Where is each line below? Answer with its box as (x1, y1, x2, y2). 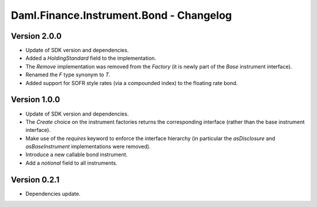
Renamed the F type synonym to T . (25, 71, 111, 79)
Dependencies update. (25, 190, 81, 197)
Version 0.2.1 (11, 175, 60, 185)
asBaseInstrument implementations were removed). (25, 143, 151, 150)
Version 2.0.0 (11, 31, 62, 41)
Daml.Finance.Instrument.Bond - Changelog (11, 9, 232, 22)
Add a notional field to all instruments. (25, 159, 117, 167)
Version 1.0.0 (11, 94, 60, 105)
